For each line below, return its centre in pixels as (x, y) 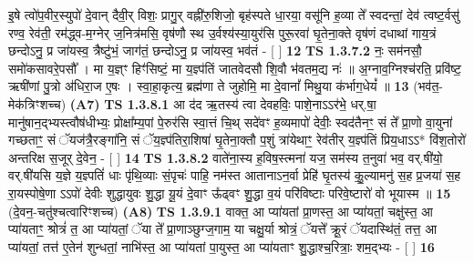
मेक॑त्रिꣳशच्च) (37, 103)
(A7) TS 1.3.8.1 (119, 103)
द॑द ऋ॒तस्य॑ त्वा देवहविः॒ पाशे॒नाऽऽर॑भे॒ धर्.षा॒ (283, 103)
